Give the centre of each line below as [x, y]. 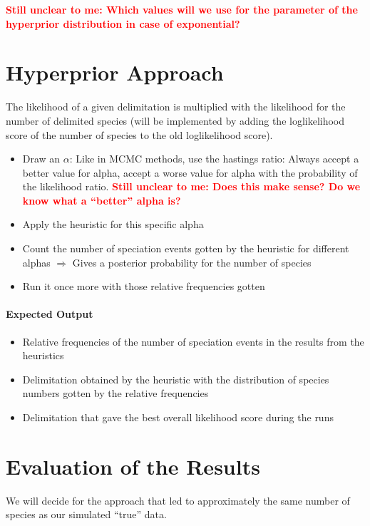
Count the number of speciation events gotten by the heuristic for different [186, 248]
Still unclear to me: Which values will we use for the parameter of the [182, 9]
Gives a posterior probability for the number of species [192, 262]
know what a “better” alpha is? [102, 200]
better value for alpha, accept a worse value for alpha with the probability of [190, 172]
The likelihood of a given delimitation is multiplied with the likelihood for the [176, 107]
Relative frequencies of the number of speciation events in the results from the [193, 341]
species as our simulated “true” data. [86, 514]
